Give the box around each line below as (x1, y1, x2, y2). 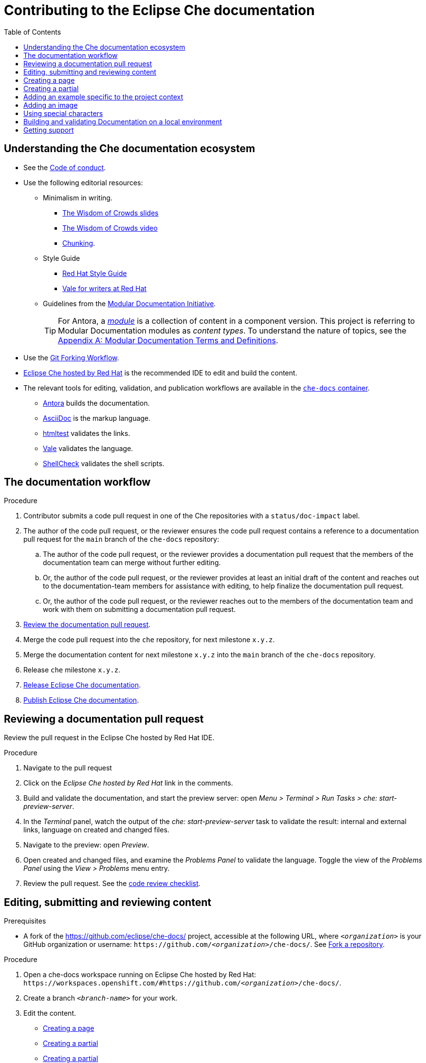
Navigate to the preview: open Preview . (23, 841, 149, 849)
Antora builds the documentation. (43, 398, 150, 407)
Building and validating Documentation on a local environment (23, 117, 222, 126)
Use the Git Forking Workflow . (23, 353, 119, 362)
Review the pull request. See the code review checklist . (23, 879, 201, 888)
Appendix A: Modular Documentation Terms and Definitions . (58, 335, 278, 345)
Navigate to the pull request (23, 764, 112, 772)
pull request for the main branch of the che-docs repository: (23, 535, 219, 544)
